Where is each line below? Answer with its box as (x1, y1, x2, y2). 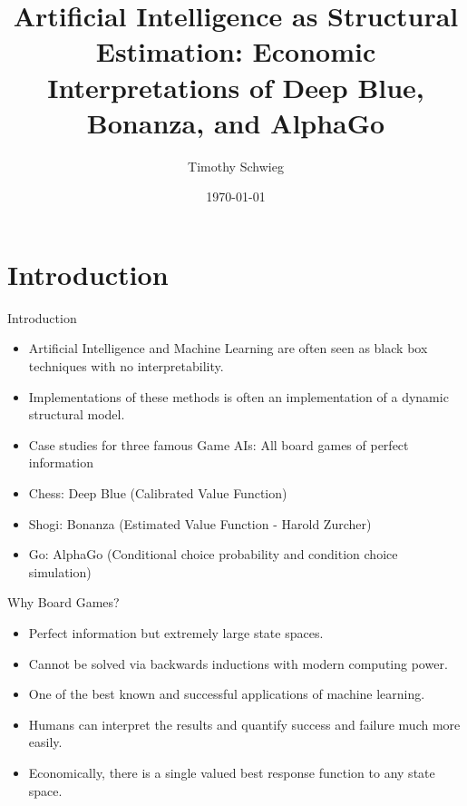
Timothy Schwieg (188, 156, 284, 175)
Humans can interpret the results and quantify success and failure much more (28, 714, 461, 733)
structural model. (28, 405, 125, 424)
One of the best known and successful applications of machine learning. (28, 684, 425, 703)
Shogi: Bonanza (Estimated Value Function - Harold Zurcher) (28, 514, 372, 533)
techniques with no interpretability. (28, 357, 224, 375)
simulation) (28, 562, 92, 581)
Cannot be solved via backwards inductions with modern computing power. (28, 654, 448, 673)
